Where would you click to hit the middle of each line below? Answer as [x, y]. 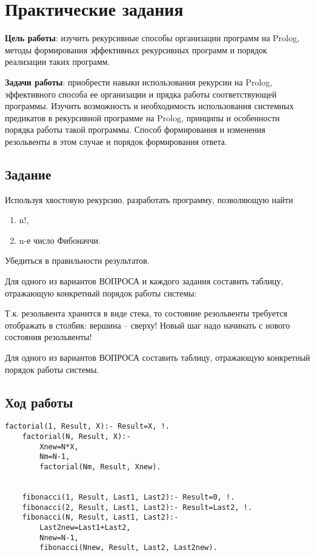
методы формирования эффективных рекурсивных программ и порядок [136, 49]
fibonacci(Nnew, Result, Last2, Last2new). [128, 548]
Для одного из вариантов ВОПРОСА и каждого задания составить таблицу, [144, 281]
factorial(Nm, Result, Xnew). [100, 467]
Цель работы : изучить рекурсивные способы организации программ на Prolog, [152, 38]
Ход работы [39, 402]
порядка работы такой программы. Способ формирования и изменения [135, 129]
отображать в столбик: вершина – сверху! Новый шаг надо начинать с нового [148, 325]
